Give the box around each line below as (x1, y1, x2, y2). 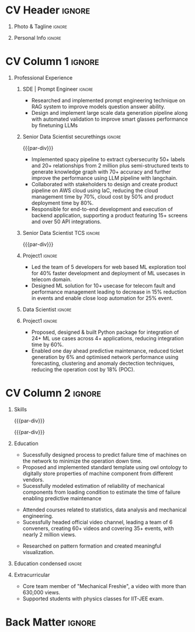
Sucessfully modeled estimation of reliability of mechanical (22, 482, 165, 489)
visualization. (22, 548, 55, 555)
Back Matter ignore (5, 616, 96, 628)
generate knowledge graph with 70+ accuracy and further (31, 168, 172, 175)
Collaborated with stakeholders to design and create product (31, 180, 178, 187)
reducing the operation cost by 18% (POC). (31, 365, 135, 373)
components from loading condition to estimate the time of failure (22, 488, 181, 496)
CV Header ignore (5, 4, 90, 17)
